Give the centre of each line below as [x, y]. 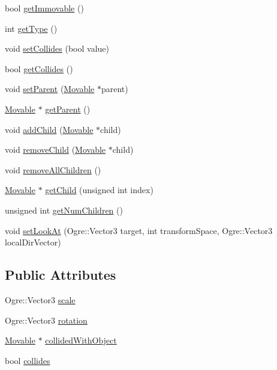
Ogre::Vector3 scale [40, 299]
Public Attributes [61, 275]
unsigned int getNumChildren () [64, 210]
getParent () [68, 109]
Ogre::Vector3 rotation [46, 320]
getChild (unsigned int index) [99, 190]
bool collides [28, 360]
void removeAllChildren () [53, 169]
